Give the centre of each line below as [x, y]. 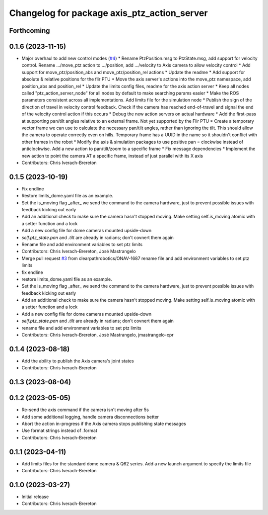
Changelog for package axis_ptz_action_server [108, 13]
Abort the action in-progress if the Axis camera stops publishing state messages [104, 424]
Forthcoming [30, 31]
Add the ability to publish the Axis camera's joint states [78, 361]
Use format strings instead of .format [60, 430]
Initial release [35, 497]
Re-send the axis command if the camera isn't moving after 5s [85, 410]
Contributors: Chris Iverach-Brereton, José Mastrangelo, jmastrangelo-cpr [98, 335]
